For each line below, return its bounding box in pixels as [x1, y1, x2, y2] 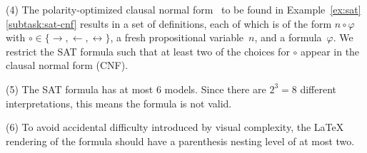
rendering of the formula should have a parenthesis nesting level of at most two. [6, 133, 355, 148]
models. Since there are [164, 81, 266, 96]
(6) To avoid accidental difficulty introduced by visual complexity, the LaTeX [6, 120, 344, 134]
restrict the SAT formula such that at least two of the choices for [6, 43, 290, 58]
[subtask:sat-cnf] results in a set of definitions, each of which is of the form [6, 16, 332, 31]
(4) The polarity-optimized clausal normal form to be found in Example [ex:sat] [6, 2, 361, 16]
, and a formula [254, 30, 322, 45]
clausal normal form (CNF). [6, 58, 129, 73]
